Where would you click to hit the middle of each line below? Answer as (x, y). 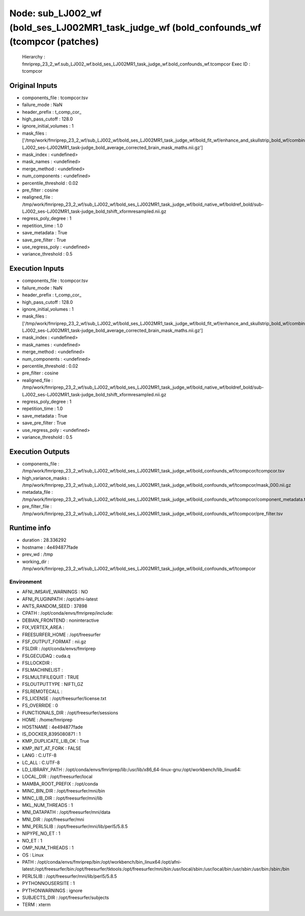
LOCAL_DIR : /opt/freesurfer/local (57, 777)
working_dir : (36, 561)
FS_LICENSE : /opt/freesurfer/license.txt (64, 699)
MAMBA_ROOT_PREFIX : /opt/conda (60, 784)
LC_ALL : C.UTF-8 (41, 763)
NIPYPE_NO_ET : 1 (41, 834)
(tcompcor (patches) (54, 42)
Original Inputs (33, 86)
